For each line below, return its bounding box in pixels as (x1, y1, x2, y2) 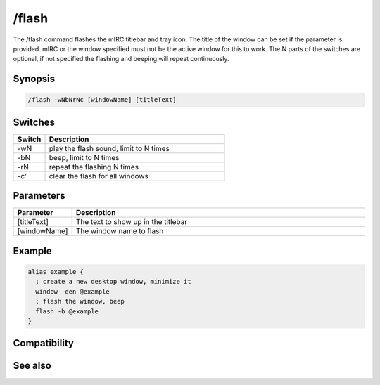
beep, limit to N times (49, 152, 120, 162)
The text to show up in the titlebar (75, 217, 188, 227)
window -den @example (35, 287, 110, 295)
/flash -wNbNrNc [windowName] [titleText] (27, 96, 177, 104)
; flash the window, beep (35, 297, 125, 306)
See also (13, 360, 52, 372)
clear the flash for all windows (49, 171, 149, 181)
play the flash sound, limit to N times (49, 143, 170, 153)
